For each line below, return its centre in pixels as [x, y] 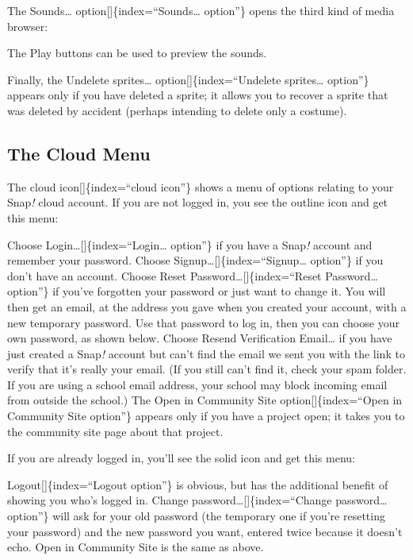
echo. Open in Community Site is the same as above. [136, 547]
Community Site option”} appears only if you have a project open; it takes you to [206, 416]
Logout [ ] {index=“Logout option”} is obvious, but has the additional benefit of [198, 484]
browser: [28, 26]
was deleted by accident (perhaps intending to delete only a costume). [177, 110]
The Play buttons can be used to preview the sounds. [137, 53]
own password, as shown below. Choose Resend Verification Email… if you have [200, 338]
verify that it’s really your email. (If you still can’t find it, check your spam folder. [207, 369]
